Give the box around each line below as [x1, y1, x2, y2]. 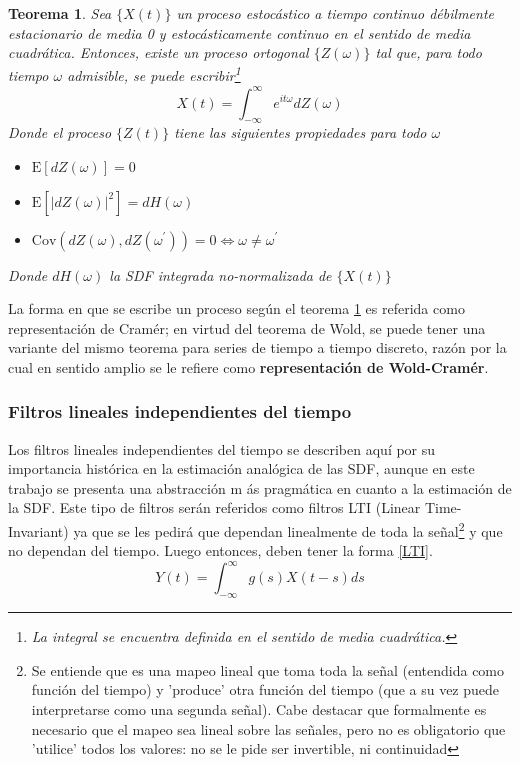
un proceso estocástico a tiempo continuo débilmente [176, 3, 494, 23]
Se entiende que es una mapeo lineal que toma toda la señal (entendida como [31, 659, 505, 680]
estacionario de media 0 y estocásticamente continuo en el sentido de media [8, 22, 471, 43]
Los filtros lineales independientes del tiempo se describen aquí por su [8, 438, 436, 459]
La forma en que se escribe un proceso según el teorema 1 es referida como [8, 298, 465, 319]
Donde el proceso [8, 122, 112, 143]
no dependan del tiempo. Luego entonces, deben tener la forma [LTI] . [8, 540, 433, 561]
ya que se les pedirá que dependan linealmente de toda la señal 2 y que [73, 518, 503, 541]
